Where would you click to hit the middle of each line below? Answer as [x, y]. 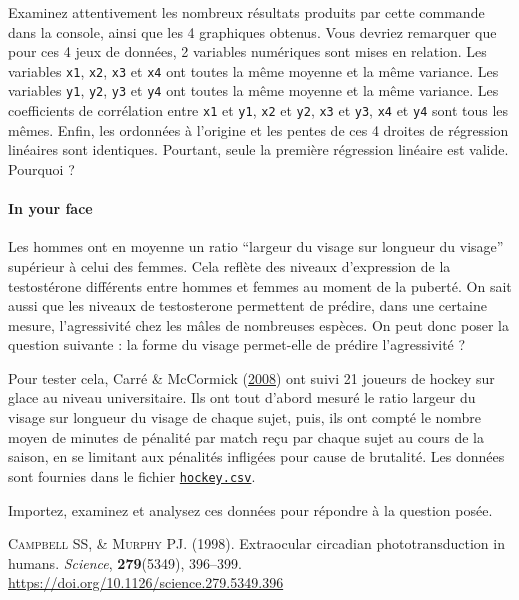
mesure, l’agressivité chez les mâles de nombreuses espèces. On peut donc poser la [258, 324]
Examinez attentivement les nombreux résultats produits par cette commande [246, 12]
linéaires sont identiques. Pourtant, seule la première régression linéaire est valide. [258, 149]
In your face [50, 208]
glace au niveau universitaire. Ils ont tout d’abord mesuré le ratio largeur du [242, 397]
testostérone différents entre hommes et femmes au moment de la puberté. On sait [260, 285]
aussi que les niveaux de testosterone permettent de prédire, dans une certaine [247, 305]
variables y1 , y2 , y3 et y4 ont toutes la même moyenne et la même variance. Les [253, 90]
